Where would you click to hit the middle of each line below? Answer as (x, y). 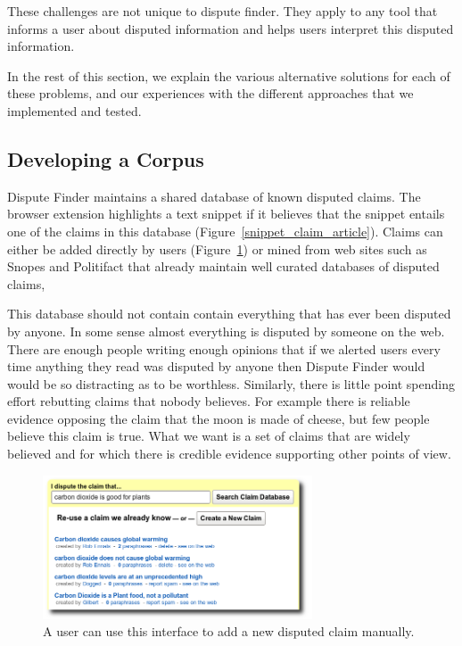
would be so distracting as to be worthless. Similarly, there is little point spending (231, 383)
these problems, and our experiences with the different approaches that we (210, 93)
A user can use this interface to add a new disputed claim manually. (229, 631)
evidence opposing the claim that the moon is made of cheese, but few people (219, 418)
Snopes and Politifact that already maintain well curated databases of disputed (223, 266)
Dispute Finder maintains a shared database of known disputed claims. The (214, 196)
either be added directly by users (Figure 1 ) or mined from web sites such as (217, 248)
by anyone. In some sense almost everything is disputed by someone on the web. (226, 331)
